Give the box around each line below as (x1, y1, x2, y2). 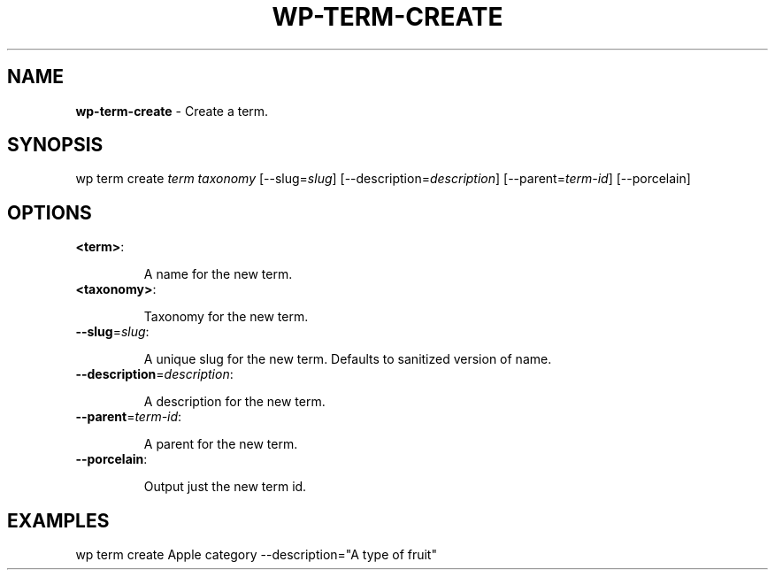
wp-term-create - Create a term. (75, 103, 269, 119)
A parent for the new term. (143, 436, 298, 452)
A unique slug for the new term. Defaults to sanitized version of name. (143, 351, 552, 367)
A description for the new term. (143, 394, 326, 410)
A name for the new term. (143, 266, 293, 282)
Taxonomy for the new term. (143, 309, 309, 325)
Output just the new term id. (143, 479, 307, 495)
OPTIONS (7, 201, 92, 224)
